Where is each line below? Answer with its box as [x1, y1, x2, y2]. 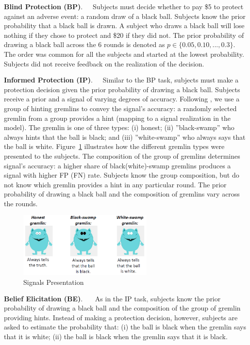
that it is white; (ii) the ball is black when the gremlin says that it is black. [4, 331, 228, 341]
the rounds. [4, 198, 38, 208]
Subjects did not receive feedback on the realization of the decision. [4, 58, 204, 68]
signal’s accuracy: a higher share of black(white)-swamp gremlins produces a [4, 160, 231, 170]
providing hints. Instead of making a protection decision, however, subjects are [4, 312, 238, 322]
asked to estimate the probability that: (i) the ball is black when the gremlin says [4, 322, 247, 332]
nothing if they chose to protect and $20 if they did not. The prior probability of [4, 30, 244, 40]
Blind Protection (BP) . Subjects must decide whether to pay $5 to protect [4, 1, 244, 11]
